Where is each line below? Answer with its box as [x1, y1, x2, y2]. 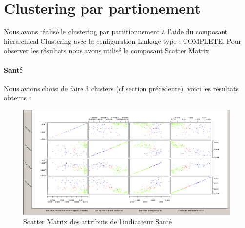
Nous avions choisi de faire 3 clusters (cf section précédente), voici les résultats [4, 83, 239, 93]
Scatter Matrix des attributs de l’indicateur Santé [23, 216, 172, 227]
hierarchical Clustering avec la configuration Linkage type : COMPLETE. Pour [4, 36, 242, 46]
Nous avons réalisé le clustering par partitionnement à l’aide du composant [4, 26, 228, 37]
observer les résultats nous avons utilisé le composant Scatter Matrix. [4, 45, 211, 56]
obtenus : [4, 93, 31, 103]
